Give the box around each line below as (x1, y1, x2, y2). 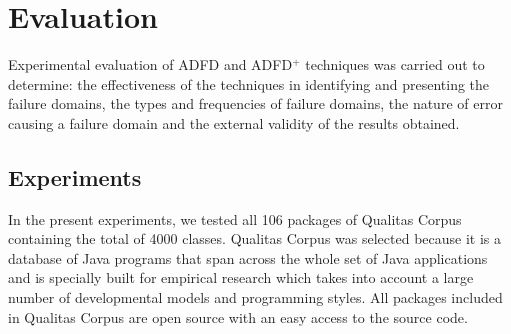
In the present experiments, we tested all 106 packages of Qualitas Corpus (8, 208, 462, 229)
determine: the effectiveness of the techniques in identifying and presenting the (8, 73, 490, 94)
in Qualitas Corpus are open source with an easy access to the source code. (8, 306, 468, 327)
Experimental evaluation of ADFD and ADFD (8, 54, 293, 75)
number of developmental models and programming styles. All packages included (8, 287, 503, 308)
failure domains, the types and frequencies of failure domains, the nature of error (8, 93, 503, 114)
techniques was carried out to (305, 54, 485, 75)
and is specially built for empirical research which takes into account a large (8, 267, 474, 288)
